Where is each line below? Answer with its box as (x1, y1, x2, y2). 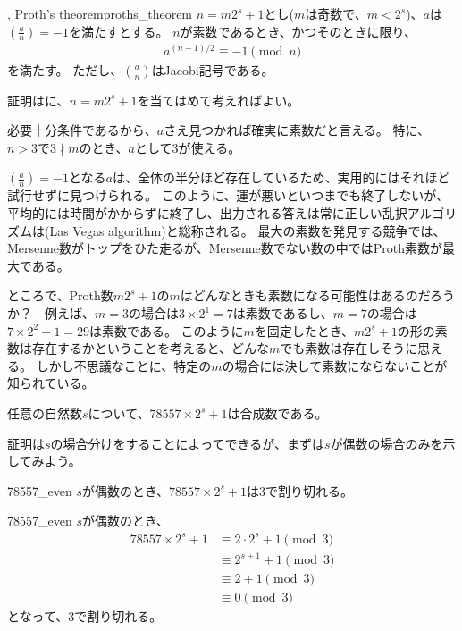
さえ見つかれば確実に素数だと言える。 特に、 (164, 121, 431, 139)
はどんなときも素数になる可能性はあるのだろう (180, 286, 455, 305)
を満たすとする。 (68, 21, 169, 40)
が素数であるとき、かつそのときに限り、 (180, 21, 416, 40)
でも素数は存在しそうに (280, 339, 418, 358)
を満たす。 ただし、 (7, 60, 123, 79)
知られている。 (7, 374, 95, 392)
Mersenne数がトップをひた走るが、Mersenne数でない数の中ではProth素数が (7, 239, 443, 257)
